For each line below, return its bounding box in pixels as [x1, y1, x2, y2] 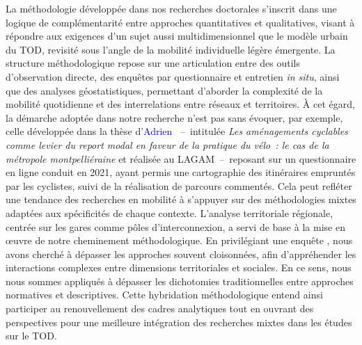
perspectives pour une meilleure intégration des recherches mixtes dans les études [6, 314, 352, 329]
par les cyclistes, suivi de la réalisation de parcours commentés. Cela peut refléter [6, 178, 352, 193]
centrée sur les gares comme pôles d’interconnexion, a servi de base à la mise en [6, 219, 345, 234]
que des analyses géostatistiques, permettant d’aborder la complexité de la [6, 83, 323, 97]
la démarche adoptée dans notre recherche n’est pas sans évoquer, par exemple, [6, 110, 343, 125]
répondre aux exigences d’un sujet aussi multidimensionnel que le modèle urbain [6, 29, 348, 43]
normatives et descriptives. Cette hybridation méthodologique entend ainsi [6, 287, 323, 302]
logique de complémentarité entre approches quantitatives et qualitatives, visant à [6, 15, 355, 29]
